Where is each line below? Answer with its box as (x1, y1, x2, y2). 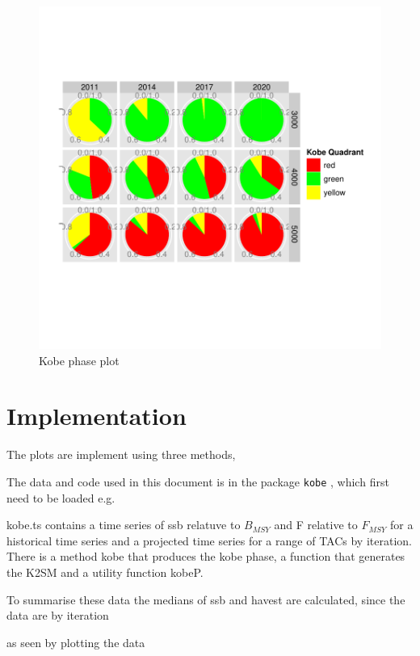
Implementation (6, 399, 187, 432)
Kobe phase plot (39, 351, 120, 368)
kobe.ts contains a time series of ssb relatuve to (6, 516, 241, 533)
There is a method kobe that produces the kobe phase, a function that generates (6, 548, 405, 565)
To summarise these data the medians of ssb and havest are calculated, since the (6, 591, 405, 608)
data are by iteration (6, 607, 109, 624)
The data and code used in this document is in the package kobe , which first (6, 473, 389, 490)
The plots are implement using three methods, (6, 446, 236, 463)
